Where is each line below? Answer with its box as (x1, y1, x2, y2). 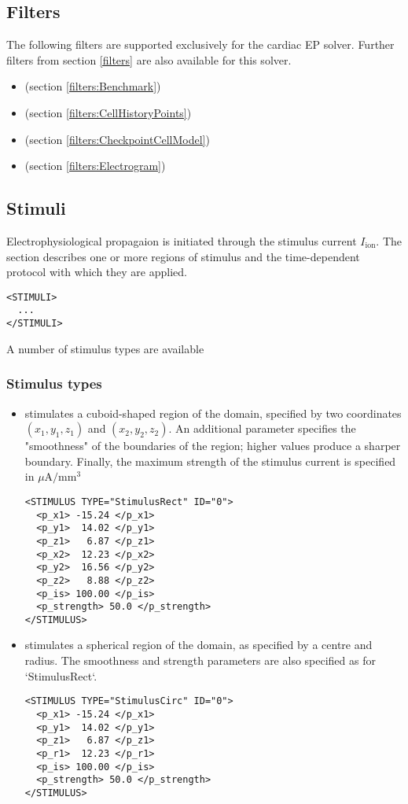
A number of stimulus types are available (6, 340, 204, 356)
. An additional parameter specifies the (168, 420, 356, 437)
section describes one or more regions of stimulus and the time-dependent (6, 248, 360, 264)
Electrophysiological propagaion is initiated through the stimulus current (6, 232, 357, 249)
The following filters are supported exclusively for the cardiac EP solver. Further (6, 36, 395, 53)
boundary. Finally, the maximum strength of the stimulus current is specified (24, 452, 396, 469)
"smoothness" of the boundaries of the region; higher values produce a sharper (24, 437, 401, 454)
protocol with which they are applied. (6, 264, 187, 280)
